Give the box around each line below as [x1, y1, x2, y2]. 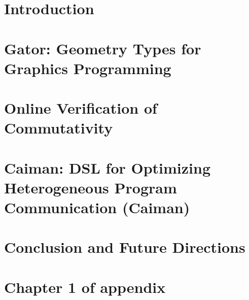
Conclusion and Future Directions [4, 237, 245, 257]
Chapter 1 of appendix [4, 276, 166, 297]
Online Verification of [4, 97, 157, 118]
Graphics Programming [4, 57, 171, 78]
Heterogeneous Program [4, 177, 177, 197]
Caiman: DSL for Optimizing [4, 157, 211, 178]
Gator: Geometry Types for [4, 38, 201, 58]
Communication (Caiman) [4, 197, 190, 218]
